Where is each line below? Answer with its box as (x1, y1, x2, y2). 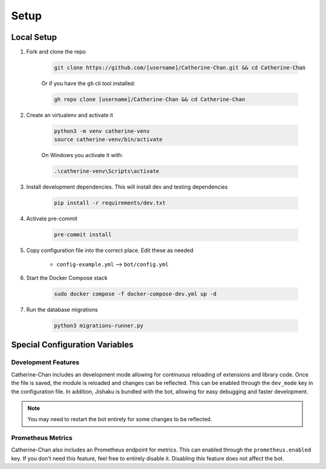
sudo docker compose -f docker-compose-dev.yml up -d (54, 291, 217, 297)
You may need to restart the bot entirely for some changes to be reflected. (27, 416, 213, 423)
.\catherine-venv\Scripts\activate (54, 168, 159, 175)
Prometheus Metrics (11, 434, 72, 442)
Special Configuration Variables (11, 340, 134, 350)
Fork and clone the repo (26, 48, 86, 56)
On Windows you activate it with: (41, 152, 123, 159)
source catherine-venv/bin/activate (54, 136, 163, 143)
